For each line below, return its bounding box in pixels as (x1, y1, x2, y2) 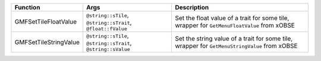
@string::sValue (86, 46, 130, 52)
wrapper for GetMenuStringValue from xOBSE (175, 42, 298, 50)
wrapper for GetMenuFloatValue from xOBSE (175, 21, 295, 29)
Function (14, 4, 40, 11)
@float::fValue (86, 26, 128, 32)
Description (175, 4, 209, 11)
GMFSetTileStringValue (14, 38, 80, 46)
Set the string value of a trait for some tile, (175, 34, 293, 42)
